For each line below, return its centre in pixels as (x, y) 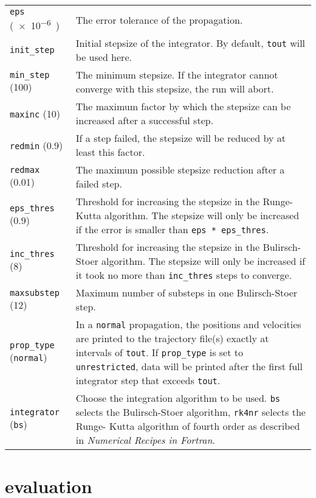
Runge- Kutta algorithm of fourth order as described (188, 426)
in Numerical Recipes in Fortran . (145, 440)
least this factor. (110, 152)
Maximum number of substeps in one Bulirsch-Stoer (187, 293)
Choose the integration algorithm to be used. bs (178, 398)
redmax (25, 170)
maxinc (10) (35, 113)
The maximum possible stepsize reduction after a (180, 170)
